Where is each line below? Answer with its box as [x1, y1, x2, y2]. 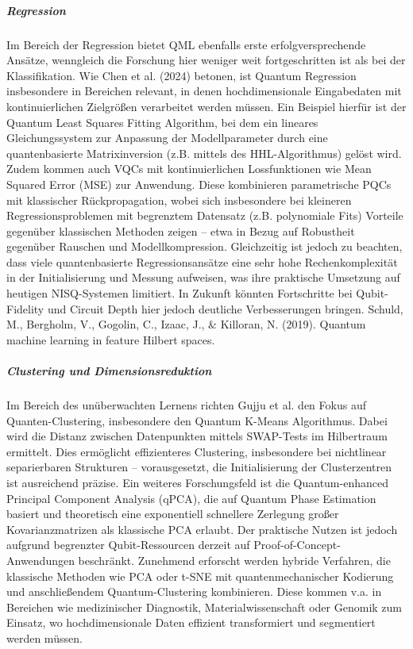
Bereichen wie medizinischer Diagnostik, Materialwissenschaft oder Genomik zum [6, 598, 402, 615]
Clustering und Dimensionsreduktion [6, 363, 212, 379]
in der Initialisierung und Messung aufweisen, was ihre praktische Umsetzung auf [6, 269, 400, 286]
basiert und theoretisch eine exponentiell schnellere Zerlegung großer [6, 505, 339, 522]
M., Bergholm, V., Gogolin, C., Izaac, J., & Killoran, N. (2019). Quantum [6, 316, 366, 332]
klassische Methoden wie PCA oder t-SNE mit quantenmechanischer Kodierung [6, 567, 394, 584]
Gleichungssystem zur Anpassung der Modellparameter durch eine [6, 129, 328, 146]
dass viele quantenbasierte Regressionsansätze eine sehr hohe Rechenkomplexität [6, 253, 398, 270]
